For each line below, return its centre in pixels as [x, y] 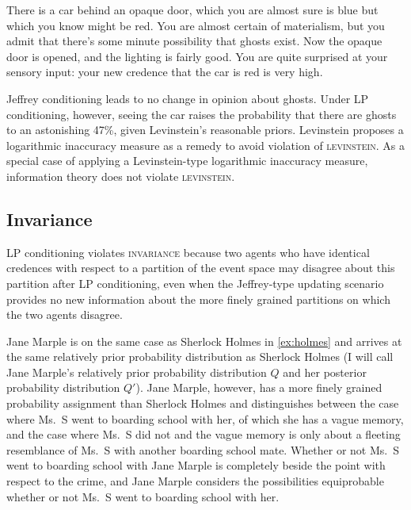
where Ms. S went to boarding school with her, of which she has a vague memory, [205, 418]
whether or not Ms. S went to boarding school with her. [143, 496]
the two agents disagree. [65, 314]
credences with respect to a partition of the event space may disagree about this [201, 268]
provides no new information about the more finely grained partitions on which [198, 299]
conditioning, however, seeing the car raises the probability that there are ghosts [202, 114]
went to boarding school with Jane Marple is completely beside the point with [196, 465]
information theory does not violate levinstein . [121, 176]
